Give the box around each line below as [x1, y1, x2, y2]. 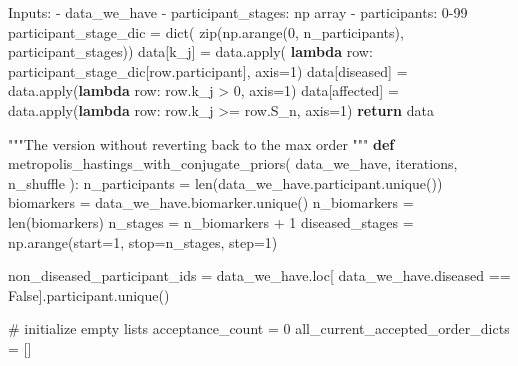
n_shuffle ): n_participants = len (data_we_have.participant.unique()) [8, 172, 443, 193]
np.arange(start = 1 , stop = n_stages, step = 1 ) [8, 231, 278, 252]
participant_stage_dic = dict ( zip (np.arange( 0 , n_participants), [8, 21, 404, 42]
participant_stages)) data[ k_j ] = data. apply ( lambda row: [8, 41, 373, 62]
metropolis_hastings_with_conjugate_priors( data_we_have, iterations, [8, 153, 458, 174]
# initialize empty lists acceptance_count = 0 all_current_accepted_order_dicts [8, 318, 510, 339]
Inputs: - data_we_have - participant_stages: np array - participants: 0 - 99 [8, 2, 468, 22]
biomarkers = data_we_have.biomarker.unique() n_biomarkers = [8, 192, 414, 213]
